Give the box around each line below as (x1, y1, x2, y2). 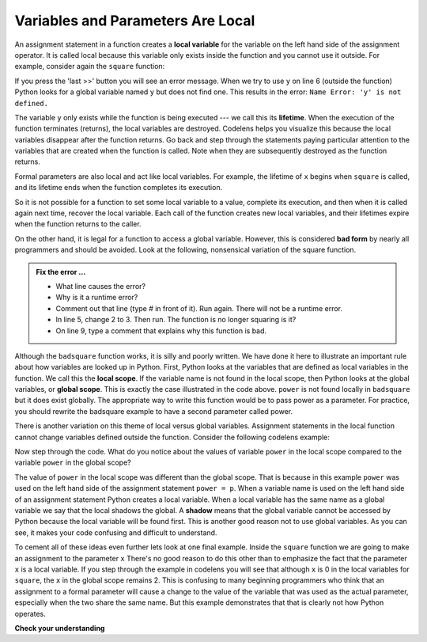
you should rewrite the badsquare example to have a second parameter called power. (14, 406, 293, 416)
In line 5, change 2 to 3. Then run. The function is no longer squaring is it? (55, 315, 297, 325)
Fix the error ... (36, 267, 86, 276)
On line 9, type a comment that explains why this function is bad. (55, 325, 267, 336)
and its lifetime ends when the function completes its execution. (14, 183, 223, 192)
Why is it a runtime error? (55, 293, 138, 302)
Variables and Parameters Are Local (14, 12, 255, 29)
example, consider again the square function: (14, 62, 165, 71)
